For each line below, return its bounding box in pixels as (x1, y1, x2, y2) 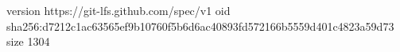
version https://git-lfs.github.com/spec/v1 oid (6, 2, 231, 18)
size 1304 (6, 33, 50, 50)
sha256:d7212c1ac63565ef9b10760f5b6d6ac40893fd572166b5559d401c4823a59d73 (6, 17, 394, 34)
